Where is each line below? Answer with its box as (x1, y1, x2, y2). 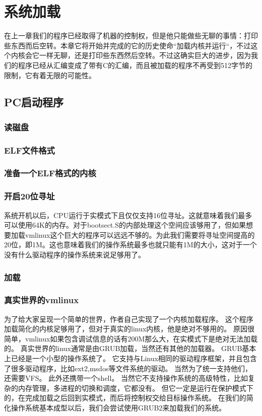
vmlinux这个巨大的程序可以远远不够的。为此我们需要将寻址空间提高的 (25, 229, 255, 240)
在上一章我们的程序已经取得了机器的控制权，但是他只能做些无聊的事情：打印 (4, 30, 258, 41)
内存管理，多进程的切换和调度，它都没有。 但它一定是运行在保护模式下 (18, 382, 253, 393)
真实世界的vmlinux (4, 294, 79, 306)
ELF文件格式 (4, 144, 55, 156)
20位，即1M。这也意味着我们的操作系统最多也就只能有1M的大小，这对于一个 (4, 239, 257, 250)
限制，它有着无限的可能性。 (4, 70, 96, 80)
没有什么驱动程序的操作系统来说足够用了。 (4, 249, 145, 259)
